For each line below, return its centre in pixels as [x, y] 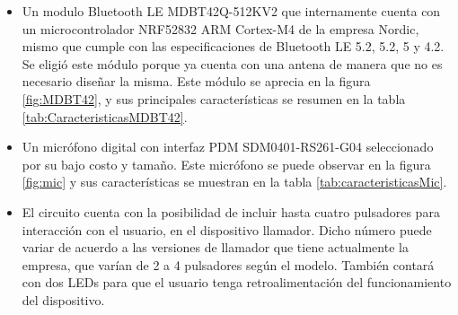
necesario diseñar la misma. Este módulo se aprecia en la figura [196, 81]
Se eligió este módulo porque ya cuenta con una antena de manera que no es [232, 63]
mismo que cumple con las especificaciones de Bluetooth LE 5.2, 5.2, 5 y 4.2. [233, 46]
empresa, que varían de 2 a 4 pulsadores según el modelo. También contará [228, 264]
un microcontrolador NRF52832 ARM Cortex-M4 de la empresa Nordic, [220, 28]
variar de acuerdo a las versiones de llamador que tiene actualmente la [215, 247]
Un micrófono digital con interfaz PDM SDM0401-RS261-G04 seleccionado [228, 147]
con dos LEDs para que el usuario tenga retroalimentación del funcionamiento [237, 282]
